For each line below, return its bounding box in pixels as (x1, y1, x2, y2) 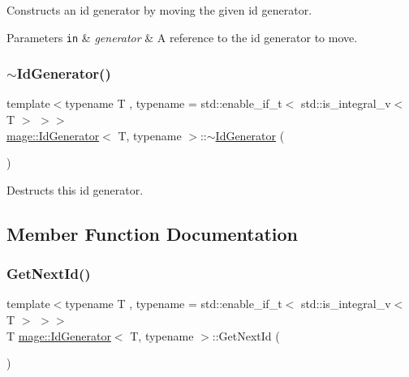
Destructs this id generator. (6, 181, 144, 198)
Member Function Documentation (6, 221, 299, 246)
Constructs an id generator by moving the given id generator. (6, 2, 312, 18)
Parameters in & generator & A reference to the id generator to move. (6, 28, 358, 45)
